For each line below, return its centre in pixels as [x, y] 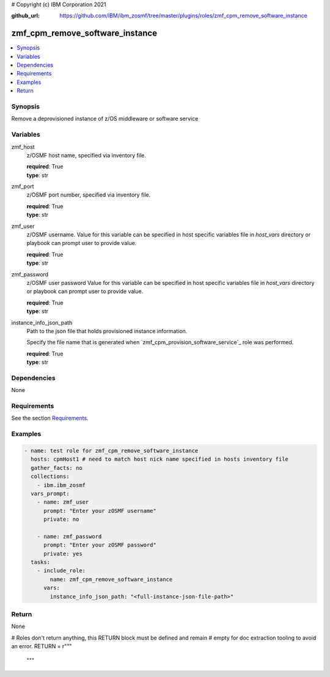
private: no [61, 520]
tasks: [41, 562]
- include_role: [61, 571]
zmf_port [23, 186]
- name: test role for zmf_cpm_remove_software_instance [111, 451]
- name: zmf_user [63, 502]
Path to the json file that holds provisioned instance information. [107, 331]
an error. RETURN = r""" [42, 646]
